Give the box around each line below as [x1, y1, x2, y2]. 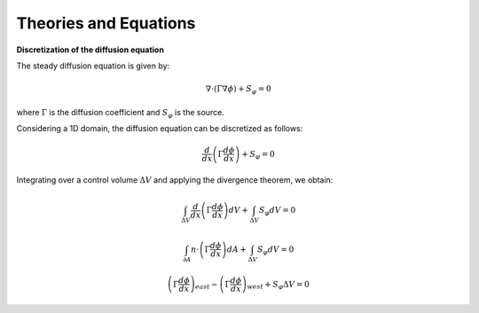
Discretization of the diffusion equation [16, 44, 164, 55]
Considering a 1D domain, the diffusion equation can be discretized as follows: [16, 123, 303, 134]
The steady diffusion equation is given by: [16, 60, 170, 71]
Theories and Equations [16, 13, 196, 33]
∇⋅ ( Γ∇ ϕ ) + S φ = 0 [205, 84, 271, 96]
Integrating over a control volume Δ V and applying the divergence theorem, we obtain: [16, 175, 334, 185]
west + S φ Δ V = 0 [247, 279, 310, 291]
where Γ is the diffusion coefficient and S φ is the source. [16, 106, 225, 120]
